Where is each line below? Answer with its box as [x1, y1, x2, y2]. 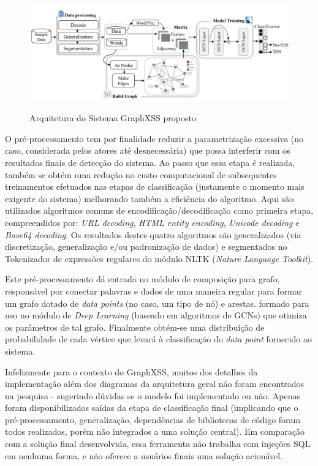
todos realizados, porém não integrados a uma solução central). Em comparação [5, 425, 305, 438]
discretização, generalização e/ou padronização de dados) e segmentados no [5, 240, 287, 253]
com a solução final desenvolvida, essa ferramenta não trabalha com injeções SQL [5, 437, 311, 450]
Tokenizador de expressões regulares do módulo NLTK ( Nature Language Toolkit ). [5, 252, 313, 265]
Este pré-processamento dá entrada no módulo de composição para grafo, [5, 272, 280, 285]
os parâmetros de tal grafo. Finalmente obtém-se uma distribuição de [5, 320, 265, 333]
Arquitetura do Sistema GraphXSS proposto [29, 111, 196, 124]
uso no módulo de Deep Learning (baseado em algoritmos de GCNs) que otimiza [5, 309, 307, 321]
